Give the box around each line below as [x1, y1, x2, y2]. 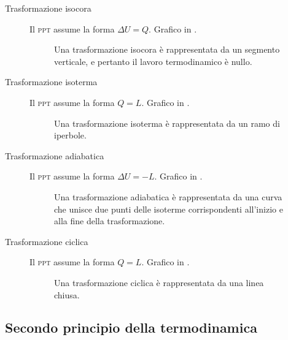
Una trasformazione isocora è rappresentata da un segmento [54, 43, 280, 56]
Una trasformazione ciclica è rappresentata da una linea [54, 276, 264, 289]
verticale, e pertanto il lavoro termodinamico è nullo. [54, 55, 252, 67]
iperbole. [54, 129, 87, 142]
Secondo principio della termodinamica [5, 318, 257, 337]
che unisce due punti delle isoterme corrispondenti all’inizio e [54, 202, 283, 215]
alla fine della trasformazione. [54, 214, 165, 227]
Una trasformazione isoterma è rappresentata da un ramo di [54, 116, 280, 129]
